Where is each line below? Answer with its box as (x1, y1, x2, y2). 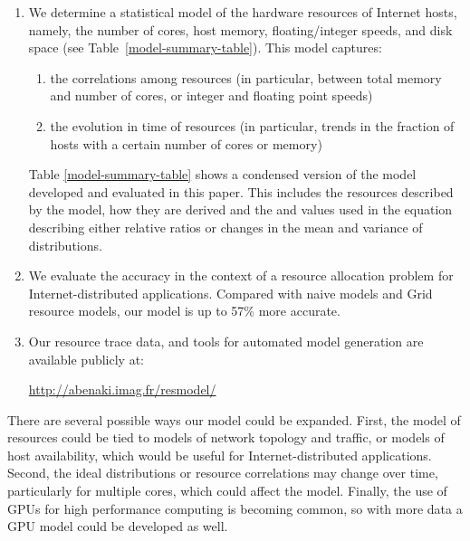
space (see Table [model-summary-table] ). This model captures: (28, 38, 382, 57)
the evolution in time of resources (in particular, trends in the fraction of (50, 116, 455, 135)
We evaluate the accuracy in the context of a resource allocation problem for (28, 266, 454, 285)
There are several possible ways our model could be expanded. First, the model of (7, 410, 461, 429)
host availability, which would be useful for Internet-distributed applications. (7, 445, 432, 464)
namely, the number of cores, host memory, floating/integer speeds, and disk (28, 20, 453, 39)
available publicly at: (28, 349, 144, 368)
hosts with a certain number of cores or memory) (50, 134, 322, 153)
